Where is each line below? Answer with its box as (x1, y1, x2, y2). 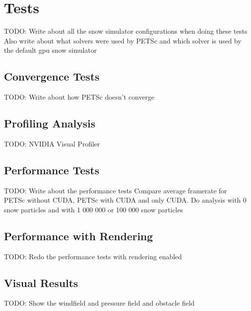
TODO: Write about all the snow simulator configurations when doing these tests (4, 26, 248, 36)
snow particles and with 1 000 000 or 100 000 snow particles (4, 204, 183, 214)
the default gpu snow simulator (4, 45, 97, 55)
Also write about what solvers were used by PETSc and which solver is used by (4, 35, 242, 45)
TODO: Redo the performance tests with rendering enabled (4, 251, 182, 261)
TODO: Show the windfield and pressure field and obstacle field (4, 298, 194, 308)
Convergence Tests (4, 69, 100, 84)
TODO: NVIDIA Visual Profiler (4, 138, 100, 148)
